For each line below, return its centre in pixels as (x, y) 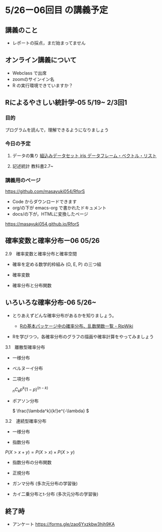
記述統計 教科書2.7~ (33, 166)
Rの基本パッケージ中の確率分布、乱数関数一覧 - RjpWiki (77, 326)
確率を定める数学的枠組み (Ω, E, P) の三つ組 (57, 264)
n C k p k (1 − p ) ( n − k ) (30, 390)
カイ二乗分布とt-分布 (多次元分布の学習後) (55, 494)
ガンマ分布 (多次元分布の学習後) (45, 484)
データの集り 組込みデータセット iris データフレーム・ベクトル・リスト (84, 155)
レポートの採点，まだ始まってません (49, 43)
